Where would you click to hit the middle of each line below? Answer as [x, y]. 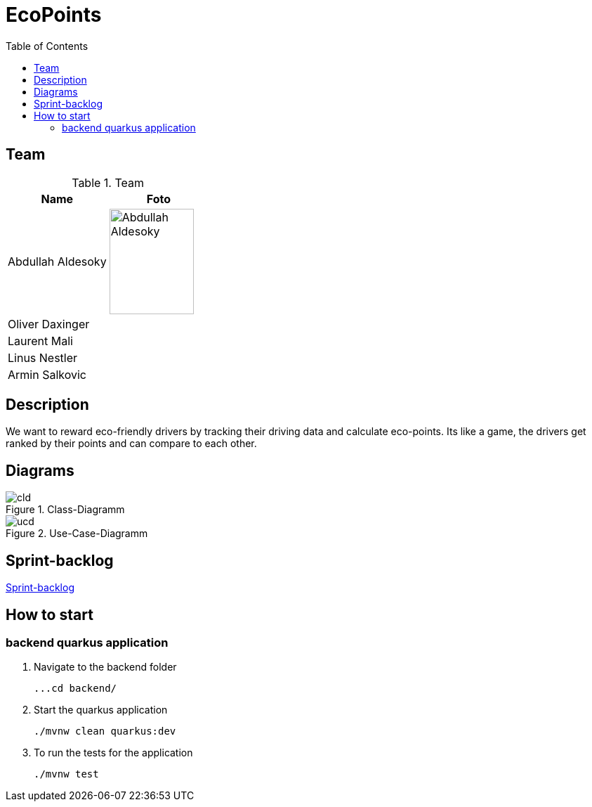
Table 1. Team [108, 182]
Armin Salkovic [47, 374]
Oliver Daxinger [49, 324]
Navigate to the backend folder [105, 667]
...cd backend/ [75, 689]
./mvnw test [66, 774]
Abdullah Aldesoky [57, 261]
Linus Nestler [43, 357]
